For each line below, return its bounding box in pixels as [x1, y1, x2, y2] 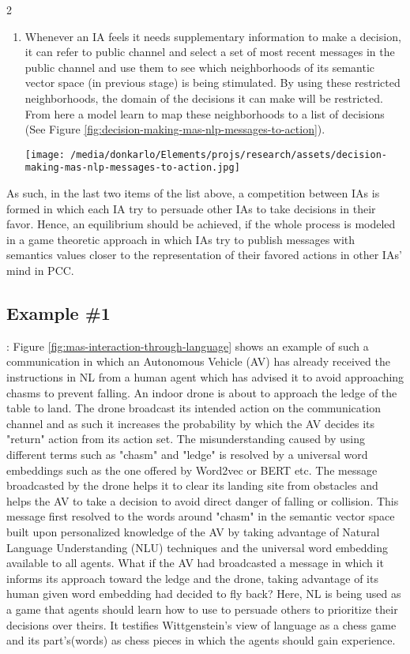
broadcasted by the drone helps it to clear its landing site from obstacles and [6, 477, 378, 494]
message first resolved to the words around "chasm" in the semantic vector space [6, 508, 395, 524]
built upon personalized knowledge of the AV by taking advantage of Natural [6, 523, 380, 539]
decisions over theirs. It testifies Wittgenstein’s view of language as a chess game [6, 616, 397, 633]
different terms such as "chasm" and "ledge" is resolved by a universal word [6, 445, 368, 462]
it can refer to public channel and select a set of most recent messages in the [24, 43, 395, 60]
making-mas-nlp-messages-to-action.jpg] [24, 162, 240, 174]
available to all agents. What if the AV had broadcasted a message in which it [6, 554, 384, 571]
